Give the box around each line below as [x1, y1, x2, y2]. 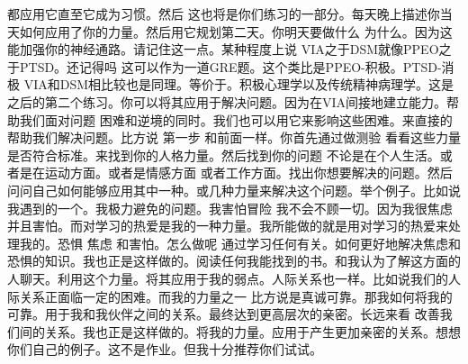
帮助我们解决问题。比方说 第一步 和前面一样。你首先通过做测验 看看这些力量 [7, 128, 461, 147]
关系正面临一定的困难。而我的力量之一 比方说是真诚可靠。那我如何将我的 [19, 287, 453, 305]
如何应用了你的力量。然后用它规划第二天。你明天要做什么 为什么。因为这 [19, 22, 453, 41]
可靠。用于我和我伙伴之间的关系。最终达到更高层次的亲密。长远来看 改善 [7, 305, 440, 323]
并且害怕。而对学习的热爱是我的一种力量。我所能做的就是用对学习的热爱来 [7, 216, 448, 235]
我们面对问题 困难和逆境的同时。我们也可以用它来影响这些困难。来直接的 [19, 110, 453, 129]
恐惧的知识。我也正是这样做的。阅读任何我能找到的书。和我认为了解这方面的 [7, 251, 461, 270]
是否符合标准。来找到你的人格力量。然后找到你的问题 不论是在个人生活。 [7, 145, 440, 164]
